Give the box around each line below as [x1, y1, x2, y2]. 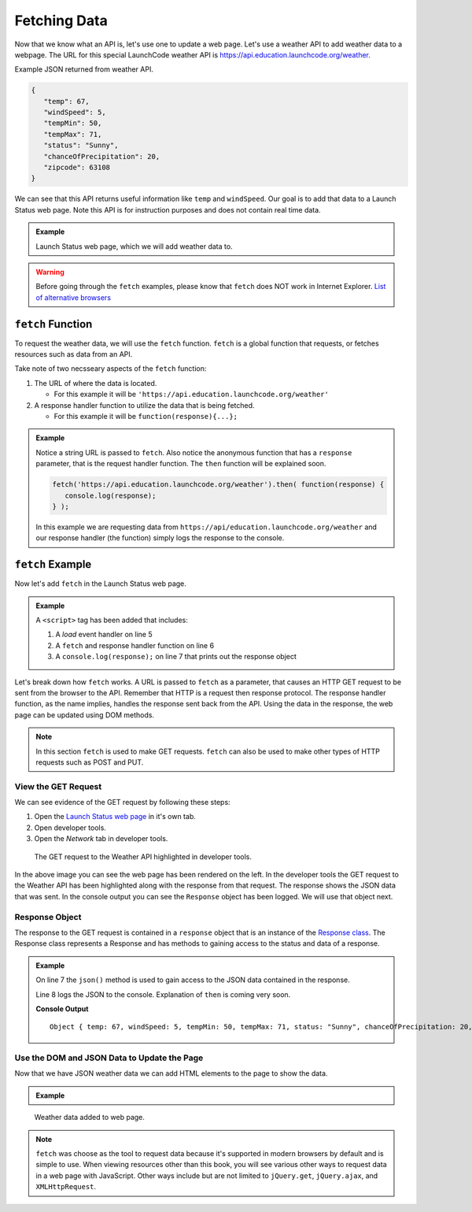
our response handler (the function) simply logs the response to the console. [35, 533, 285, 543]
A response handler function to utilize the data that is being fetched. [34, 400, 255, 410]
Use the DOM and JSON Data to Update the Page [14, 1052, 204, 1063]
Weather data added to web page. [34, 1113, 146, 1122]
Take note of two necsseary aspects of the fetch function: [14, 364, 207, 373]
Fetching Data [14, 12, 108, 29]
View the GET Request [14, 780, 102, 791]
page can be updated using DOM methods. [14, 710, 155, 720]
